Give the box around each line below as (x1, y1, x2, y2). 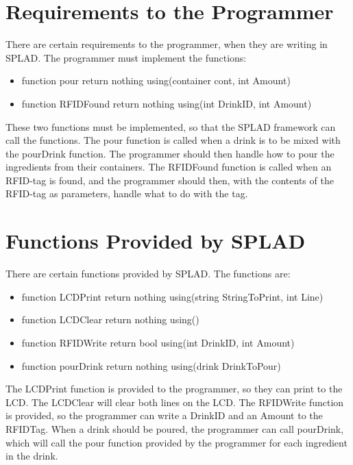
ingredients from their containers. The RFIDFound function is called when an (5, 160, 332, 174)
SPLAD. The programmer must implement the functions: (5, 50, 247, 64)
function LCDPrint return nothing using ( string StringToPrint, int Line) (21, 289, 324, 303)
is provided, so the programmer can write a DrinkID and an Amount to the (5, 408, 323, 423)
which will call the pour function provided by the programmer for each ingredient (5, 435, 348, 449)
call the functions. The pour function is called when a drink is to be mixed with (5, 133, 341, 147)
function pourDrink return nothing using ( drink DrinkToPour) (21, 358, 281, 373)
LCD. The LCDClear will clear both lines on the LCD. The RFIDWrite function (5, 394, 344, 409)
